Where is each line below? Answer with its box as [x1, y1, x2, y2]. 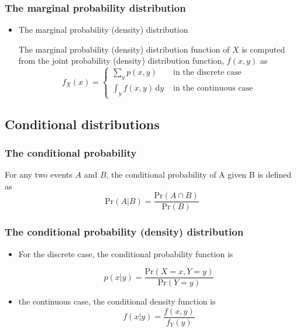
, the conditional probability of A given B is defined [106, 168, 292, 181]
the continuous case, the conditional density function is [18, 295, 216, 307]
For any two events [5, 168, 73, 181]
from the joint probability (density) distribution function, [18, 54, 224, 67]
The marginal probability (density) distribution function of [18, 43, 230, 55]
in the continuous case [173, 84, 253, 93]
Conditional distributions [5, 115, 160, 133]
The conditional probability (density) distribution [5, 224, 244, 239]
